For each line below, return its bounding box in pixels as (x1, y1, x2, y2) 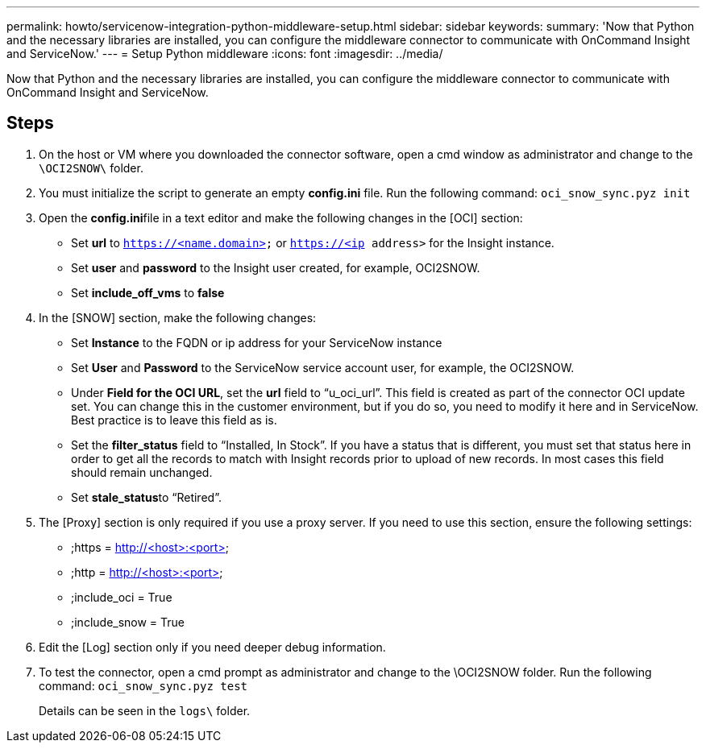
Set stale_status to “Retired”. (71, 490, 222, 504)
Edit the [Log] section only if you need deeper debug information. (39, 639, 386, 654)
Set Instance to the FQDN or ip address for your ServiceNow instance (71, 335, 442, 350)
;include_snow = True (71, 615, 185, 629)
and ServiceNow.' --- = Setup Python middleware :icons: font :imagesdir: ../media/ (6, 47, 443, 60)
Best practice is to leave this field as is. (71, 412, 277, 427)
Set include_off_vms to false (71, 285, 225, 300)
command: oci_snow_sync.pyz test (39, 678, 248, 693)
